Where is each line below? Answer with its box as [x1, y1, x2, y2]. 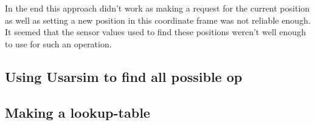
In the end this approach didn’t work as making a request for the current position [5, 2, 310, 14]
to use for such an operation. [5, 37, 112, 50]
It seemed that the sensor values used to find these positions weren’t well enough [5, 25, 306, 38]
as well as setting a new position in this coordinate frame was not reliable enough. [5, 13, 311, 26]
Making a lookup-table [5, 103, 150, 121]
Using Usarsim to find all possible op [5, 67, 243, 86]
